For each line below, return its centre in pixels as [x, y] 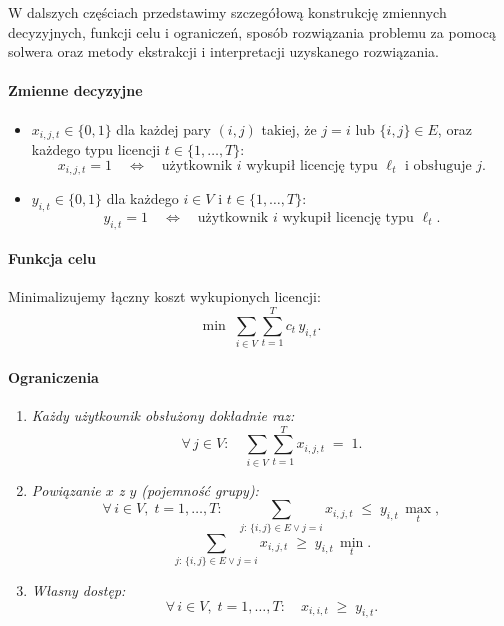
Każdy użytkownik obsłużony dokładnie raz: [163, 414]
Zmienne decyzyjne [75, 90]
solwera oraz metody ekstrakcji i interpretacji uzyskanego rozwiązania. [223, 51]
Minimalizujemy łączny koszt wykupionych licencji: [164, 296]
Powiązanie [66, 489]
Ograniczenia [53, 376]
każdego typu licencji [96, 149]
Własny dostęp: [78, 589]
